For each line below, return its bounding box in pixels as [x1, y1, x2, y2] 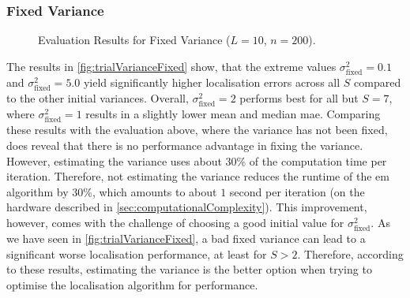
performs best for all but [239, 90, 359, 106]
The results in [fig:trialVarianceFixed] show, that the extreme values [6, 58, 337, 74]
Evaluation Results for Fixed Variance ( [38, 32, 231, 48]
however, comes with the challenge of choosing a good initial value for [6, 214, 344, 230]
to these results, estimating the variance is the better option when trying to [6, 261, 372, 278]
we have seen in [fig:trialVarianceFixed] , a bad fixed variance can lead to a [6, 230, 366, 247]
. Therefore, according [297, 245, 404, 262]
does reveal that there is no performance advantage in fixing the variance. [6, 137, 363, 154]
